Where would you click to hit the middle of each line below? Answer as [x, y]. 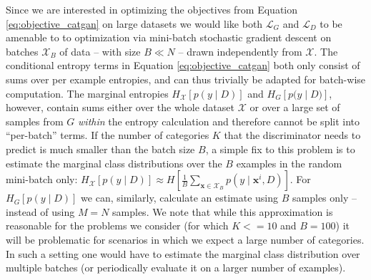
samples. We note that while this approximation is [223, 211]
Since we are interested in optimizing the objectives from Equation [152, 9]
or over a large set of [295, 107]
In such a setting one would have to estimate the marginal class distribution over [183, 253]
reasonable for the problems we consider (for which [117, 225]
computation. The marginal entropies [87, 93]
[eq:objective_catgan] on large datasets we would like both [134, 23]
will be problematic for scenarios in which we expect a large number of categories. [185, 239]
